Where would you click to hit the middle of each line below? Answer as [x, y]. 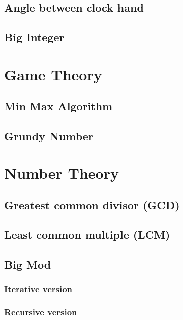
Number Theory [62, 173]
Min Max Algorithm [58, 106]
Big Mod [28, 264]
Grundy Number [49, 136]
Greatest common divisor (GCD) [92, 205]
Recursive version [41, 312]
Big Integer [34, 37]
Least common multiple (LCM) [87, 235]
